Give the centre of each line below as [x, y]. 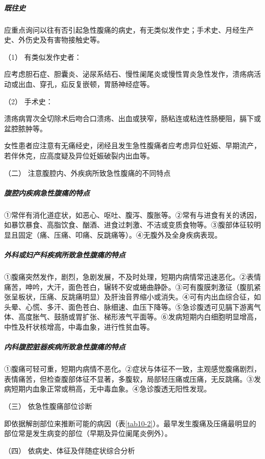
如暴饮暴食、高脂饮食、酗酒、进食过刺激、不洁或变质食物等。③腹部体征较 [129, 225]
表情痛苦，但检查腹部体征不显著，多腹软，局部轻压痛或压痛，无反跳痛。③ [129, 378]
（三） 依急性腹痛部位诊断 [48, 406]
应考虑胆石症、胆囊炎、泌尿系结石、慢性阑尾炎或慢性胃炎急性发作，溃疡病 [129, 74]
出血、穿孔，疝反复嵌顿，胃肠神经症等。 [86, 84]
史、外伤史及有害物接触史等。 [54, 40]
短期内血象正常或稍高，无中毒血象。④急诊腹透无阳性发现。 [111, 389]
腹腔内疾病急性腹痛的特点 [47, 192]
